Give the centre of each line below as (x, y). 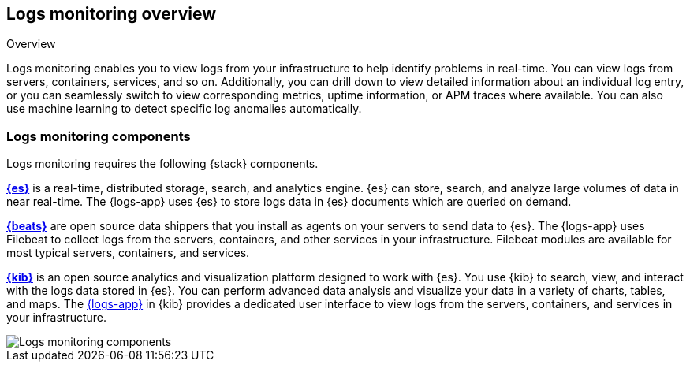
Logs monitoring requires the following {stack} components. (162, 164)
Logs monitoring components (99, 136)
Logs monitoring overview (112, 14)
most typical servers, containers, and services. (128, 253)
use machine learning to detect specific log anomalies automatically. (184, 109)
